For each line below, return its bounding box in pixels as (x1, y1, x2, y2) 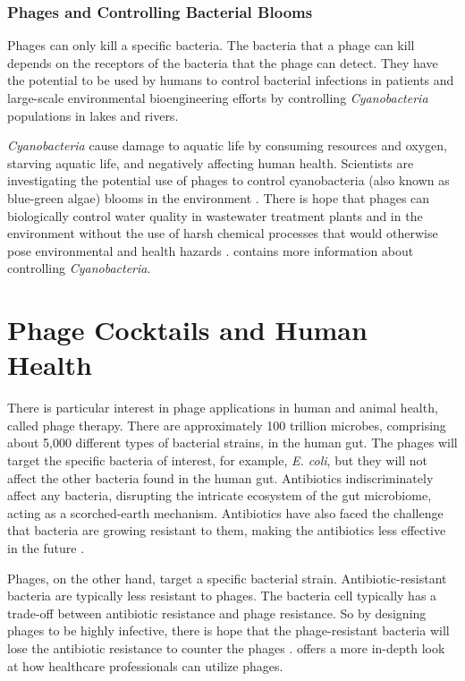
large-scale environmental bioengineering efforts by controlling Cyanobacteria (7, 89, 428, 106)
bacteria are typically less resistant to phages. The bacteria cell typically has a (7, 586, 437, 605)
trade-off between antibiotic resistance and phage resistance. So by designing (7, 603, 427, 622)
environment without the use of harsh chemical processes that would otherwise (7, 224, 438, 243)
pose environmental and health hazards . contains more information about (7, 241, 414, 260)
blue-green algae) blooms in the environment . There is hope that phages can (7, 188, 430, 207)
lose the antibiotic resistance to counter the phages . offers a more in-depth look (7, 638, 445, 657)
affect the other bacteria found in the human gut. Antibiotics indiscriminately (7, 468, 434, 487)
